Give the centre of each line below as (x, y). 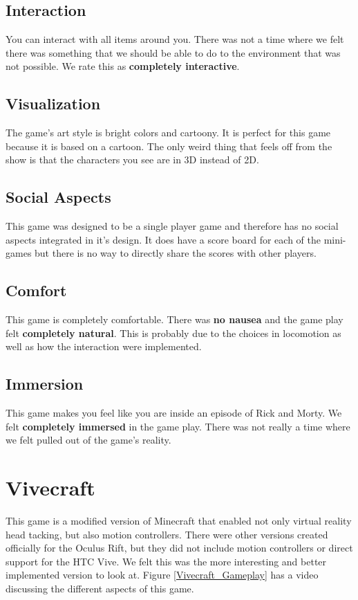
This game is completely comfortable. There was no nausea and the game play (175, 319)
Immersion (45, 384)
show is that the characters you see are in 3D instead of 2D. (132, 160)
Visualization (53, 103)
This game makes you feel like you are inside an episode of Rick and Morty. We (174, 413)
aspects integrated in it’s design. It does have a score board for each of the (163, 239)
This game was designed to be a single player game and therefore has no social (172, 226)
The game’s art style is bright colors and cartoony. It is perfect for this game (168, 133)
